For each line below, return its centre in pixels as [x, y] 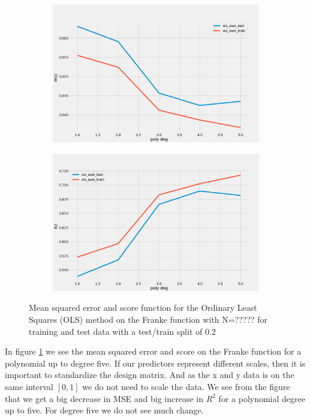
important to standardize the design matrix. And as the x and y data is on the [150, 375]
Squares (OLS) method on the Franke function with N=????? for [148, 319]
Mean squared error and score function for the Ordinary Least [143, 307]
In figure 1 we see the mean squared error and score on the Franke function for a [153, 351]
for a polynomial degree [262, 398]
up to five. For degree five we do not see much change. [104, 410]
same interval [29, 386]
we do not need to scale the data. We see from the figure [186, 386]
